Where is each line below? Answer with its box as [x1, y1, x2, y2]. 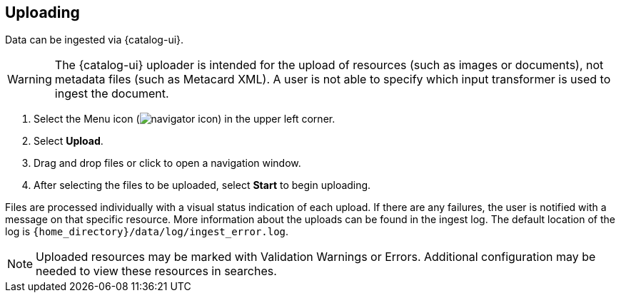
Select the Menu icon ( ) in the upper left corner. [34, 113, 335, 125]
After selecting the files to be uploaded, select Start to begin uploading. [34, 179, 371, 192]
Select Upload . [34, 135, 103, 148]
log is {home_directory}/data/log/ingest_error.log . [5, 225, 289, 238]
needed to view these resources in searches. [36, 264, 277, 279]
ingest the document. [54, 86, 169, 101]
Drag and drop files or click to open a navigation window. [34, 157, 301, 170]
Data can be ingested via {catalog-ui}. [5, 34, 184, 46]
